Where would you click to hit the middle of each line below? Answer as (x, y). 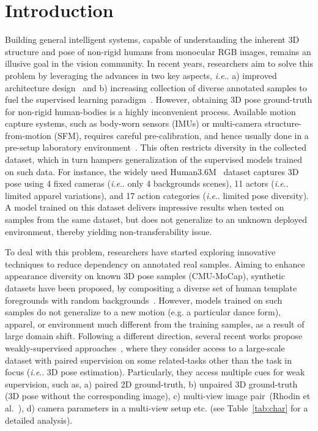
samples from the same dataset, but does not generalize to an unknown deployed (156, 219)
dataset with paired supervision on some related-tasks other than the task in (148, 360)
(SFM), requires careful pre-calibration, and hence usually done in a (181, 135)
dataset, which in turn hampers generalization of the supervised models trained (153, 159)
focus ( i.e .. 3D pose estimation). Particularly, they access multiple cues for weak (155, 372)
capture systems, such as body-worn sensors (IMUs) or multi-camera (134, 123)
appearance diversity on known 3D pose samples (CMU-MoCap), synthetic (145, 276)
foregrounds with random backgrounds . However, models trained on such (144, 300)
